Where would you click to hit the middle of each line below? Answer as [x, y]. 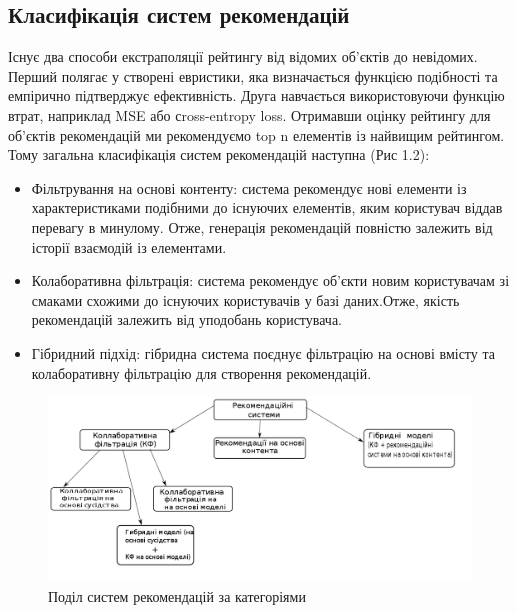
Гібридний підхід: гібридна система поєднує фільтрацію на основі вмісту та [263, 352]
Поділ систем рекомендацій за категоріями [177, 595]
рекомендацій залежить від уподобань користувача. [186, 319]
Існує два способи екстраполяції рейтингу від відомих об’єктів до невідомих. [243, 56]
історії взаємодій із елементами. [129, 246]
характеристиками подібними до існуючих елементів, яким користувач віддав [267, 207]
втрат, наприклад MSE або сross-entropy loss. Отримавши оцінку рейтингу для [249, 114]
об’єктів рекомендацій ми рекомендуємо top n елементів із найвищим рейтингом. [256, 134]
